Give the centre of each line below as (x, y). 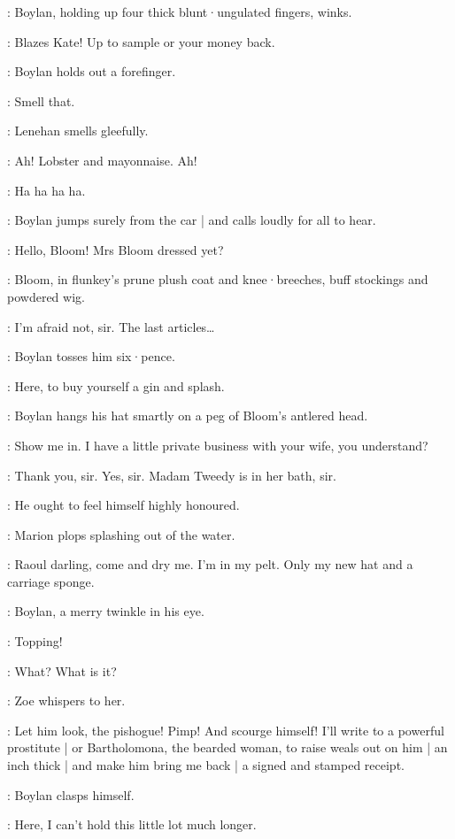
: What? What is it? (62, 670)
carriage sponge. (51, 581)
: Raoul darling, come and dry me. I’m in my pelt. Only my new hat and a (210, 564)
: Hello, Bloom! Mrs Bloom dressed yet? (116, 249)
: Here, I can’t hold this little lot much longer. (132, 824)
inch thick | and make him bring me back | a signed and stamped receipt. (206, 765)
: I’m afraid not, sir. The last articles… (111, 326)
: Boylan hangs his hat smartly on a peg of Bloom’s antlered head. (188, 416)
